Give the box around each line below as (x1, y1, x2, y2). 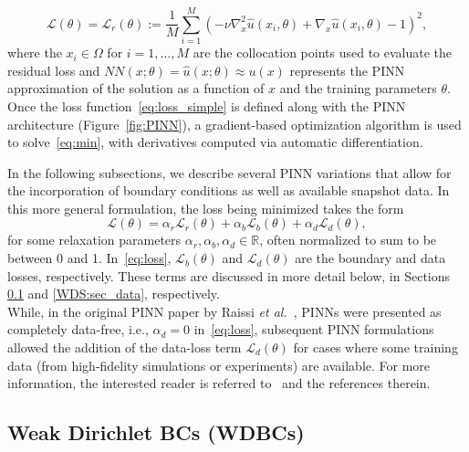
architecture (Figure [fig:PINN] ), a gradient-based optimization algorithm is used (7, 114, 462, 133)
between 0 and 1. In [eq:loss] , (7, 248, 172, 268)
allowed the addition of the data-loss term (7, 338, 242, 357)
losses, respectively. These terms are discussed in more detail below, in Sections (7, 266, 451, 285)
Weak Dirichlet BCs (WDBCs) (7, 418, 305, 447)
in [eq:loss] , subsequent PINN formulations (193, 320, 434, 339)
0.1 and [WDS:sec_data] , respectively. (7, 284, 220, 303)
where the (7, 43, 62, 62)
